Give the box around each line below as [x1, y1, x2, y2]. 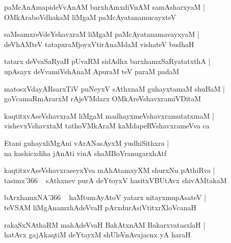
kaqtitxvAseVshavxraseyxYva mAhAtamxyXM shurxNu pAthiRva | [4, 165, 215, 175]
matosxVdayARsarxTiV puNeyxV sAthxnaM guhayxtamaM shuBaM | [4, 83, 225, 94]
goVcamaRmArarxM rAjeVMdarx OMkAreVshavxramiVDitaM [4, 93, 201, 104]
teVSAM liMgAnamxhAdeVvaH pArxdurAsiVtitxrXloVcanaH [4, 202, 197, 212]
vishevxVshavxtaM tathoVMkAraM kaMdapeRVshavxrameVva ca [4, 120, 210, 131]
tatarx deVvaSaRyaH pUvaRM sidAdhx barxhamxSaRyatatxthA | [4, 56, 211, 67]
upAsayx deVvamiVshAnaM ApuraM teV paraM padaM [4, 65, 179, 76]
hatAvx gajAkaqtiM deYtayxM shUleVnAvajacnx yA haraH [4, 229, 191, 240]
